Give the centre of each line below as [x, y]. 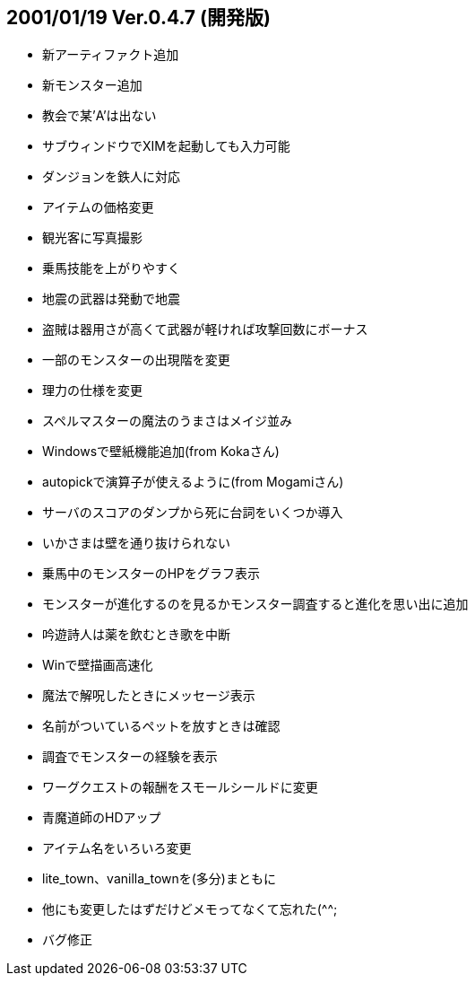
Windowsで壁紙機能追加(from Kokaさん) [161, 452]
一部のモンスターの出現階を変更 [136, 360]
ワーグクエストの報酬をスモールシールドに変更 [180, 787]
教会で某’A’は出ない [99, 116]
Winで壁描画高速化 [98, 665]
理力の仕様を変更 [92, 391]
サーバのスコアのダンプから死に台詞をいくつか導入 [193, 513]
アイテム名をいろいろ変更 [117, 848]
